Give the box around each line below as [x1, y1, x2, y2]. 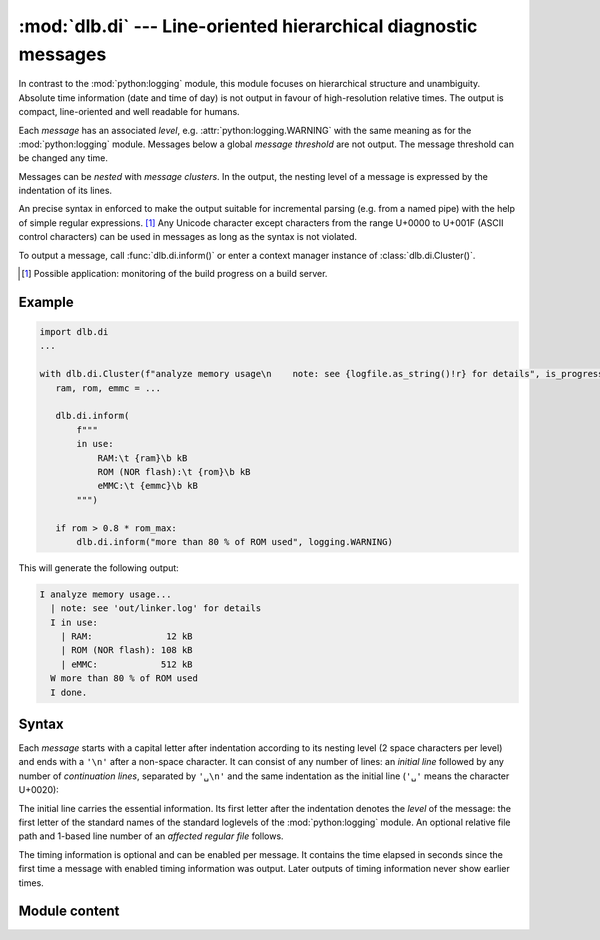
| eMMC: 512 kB [60, 658, 194, 670]
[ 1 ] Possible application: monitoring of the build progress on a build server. [21, 268, 328, 280]
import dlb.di [39, 326, 109, 338]
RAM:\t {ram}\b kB [97, 452, 188, 464]
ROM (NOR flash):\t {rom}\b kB [97, 466, 251, 477]
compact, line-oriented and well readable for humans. [18, 106, 240, 118]
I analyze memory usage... [39, 588, 172, 600]
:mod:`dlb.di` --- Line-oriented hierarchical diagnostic [18, 15, 478, 37]
